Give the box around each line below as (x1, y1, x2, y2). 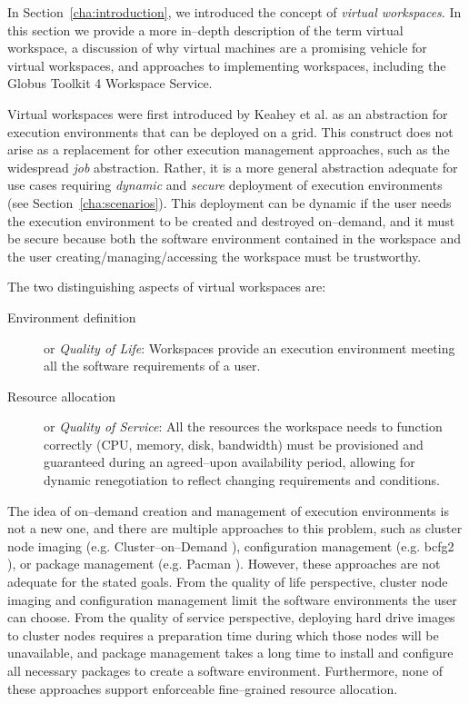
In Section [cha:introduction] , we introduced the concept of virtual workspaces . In (7, 3, 462, 21)
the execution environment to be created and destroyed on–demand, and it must (7, 211, 455, 230)
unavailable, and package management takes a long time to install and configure (7, 643, 454, 662)
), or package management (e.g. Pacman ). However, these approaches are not (7, 554, 441, 573)
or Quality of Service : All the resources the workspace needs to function (44, 417, 443, 436)
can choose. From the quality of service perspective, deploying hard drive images (7, 608, 455, 627)
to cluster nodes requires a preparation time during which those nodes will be (7, 625, 439, 644)
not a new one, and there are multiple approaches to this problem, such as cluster (7, 519, 463, 538)
